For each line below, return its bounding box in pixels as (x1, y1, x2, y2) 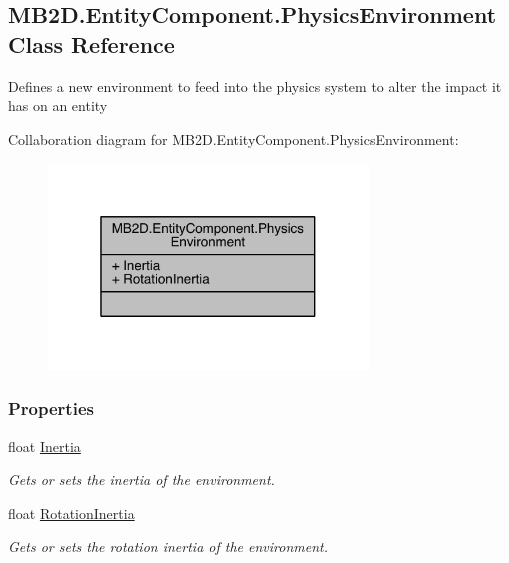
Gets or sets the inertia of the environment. (8, 469, 275, 490)
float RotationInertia (8, 502, 135, 523)
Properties (8, 396, 94, 421)
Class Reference (8, 28, 175, 59)
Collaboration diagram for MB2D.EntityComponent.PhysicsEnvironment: (8, 128, 459, 149)
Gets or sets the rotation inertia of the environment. (8, 536, 328, 557)
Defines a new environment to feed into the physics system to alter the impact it (8, 75, 502, 96)
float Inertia (8, 435, 81, 456)
